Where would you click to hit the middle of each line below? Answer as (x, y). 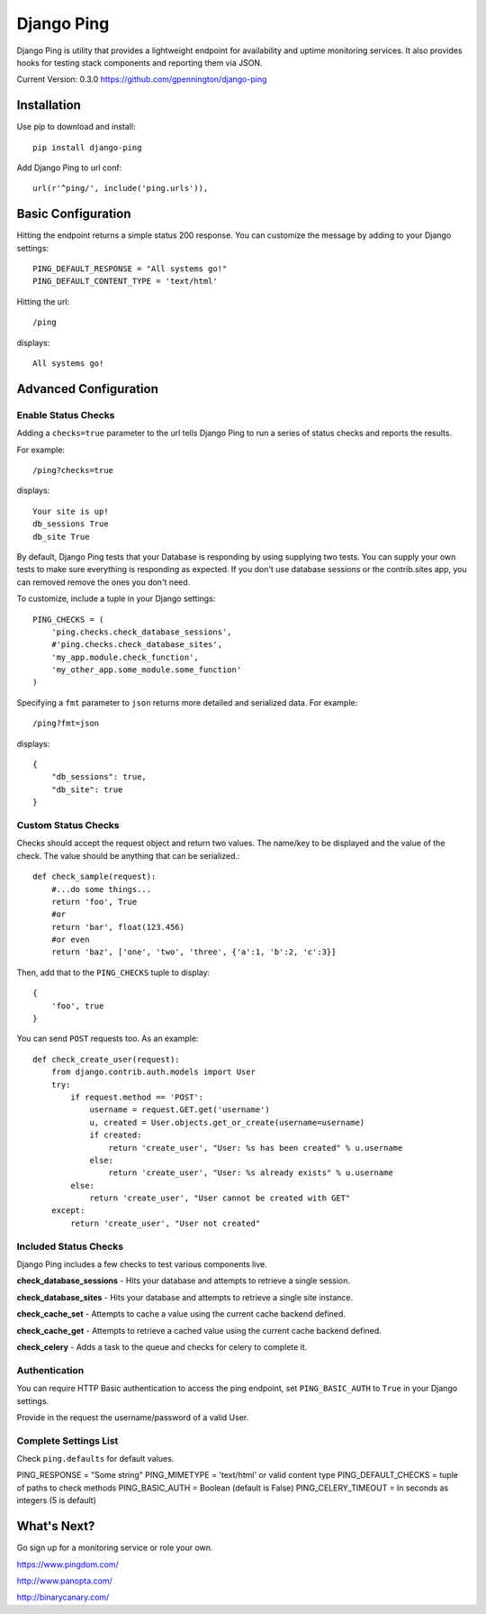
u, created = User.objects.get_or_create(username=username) (227, 1122)
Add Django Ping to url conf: (69, 168)
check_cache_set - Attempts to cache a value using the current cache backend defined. (181, 1314)
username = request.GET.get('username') (180, 1110)
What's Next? (56, 1526)
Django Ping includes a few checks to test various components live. (142, 1264)
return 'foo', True (94, 902)
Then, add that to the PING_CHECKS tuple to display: (113, 972)
